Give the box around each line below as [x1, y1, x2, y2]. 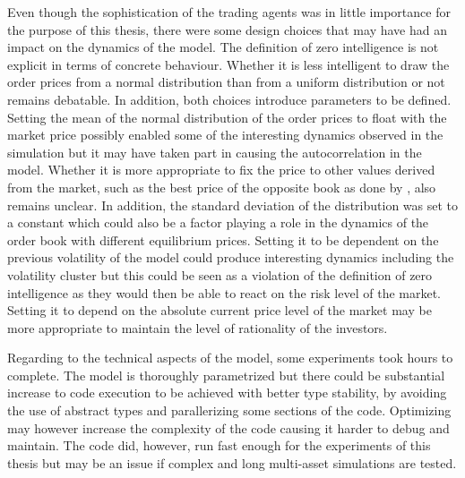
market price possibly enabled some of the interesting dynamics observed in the [7, 125, 443, 144]
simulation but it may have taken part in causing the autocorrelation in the [7, 142, 422, 161]
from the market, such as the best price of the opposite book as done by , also [7, 177, 436, 196]
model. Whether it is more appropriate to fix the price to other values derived [7, 160, 435, 179]
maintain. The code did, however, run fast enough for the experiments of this [7, 436, 431, 455]
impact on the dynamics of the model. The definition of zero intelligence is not [7, 38, 439, 56]
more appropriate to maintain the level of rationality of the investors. [7, 318, 388, 337]
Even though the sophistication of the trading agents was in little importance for [7, 3, 451, 21]
